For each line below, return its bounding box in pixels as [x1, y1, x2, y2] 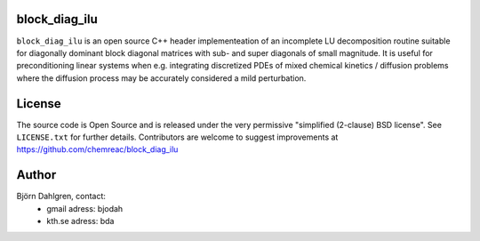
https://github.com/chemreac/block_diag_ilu [16, 144, 179, 155]
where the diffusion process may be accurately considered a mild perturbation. [16, 72, 307, 84]
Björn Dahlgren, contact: [16, 191, 107, 202]
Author [16, 167, 57, 182]
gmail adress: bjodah [46, 203, 124, 213]
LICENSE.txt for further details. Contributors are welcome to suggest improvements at [16, 132, 339, 142]
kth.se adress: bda [46, 216, 115, 227]
